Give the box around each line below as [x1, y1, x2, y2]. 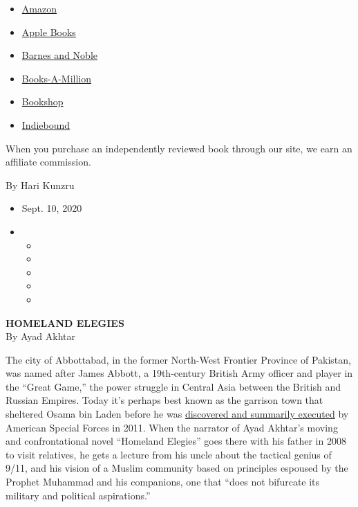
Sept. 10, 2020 [21, 201, 82, 215]
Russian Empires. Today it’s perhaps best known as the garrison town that [6, 393, 323, 407]
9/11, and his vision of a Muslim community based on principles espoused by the [6, 461, 348, 475]
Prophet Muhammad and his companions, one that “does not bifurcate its [6, 474, 320, 489]
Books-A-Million [21, 71, 92, 85]
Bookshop [21, 94, 64, 109]
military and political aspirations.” [6, 488, 151, 502]
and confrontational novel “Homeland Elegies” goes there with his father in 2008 [6, 434, 346, 448]
